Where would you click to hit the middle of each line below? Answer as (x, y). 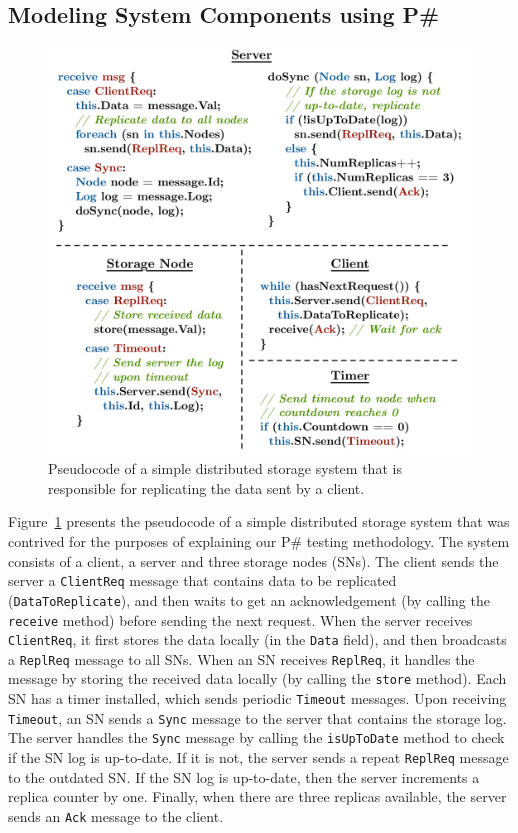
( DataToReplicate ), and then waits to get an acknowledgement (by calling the (249, 599)
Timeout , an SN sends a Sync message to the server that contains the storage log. (257, 717)
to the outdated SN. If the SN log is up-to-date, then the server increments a (244, 776)
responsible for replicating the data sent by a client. (206, 487)
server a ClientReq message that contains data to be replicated (202, 580)
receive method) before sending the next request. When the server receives (240, 619)
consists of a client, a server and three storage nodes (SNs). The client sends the (253, 560)
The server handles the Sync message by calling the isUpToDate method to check (256, 737)
